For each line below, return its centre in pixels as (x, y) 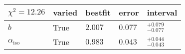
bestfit (98, 12)
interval (162, 12)
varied (65, 12)
